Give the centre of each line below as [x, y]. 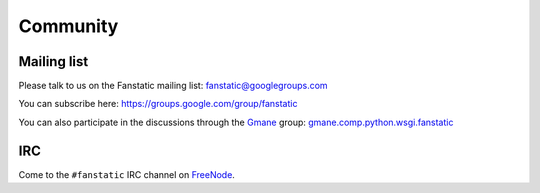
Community [68, 26]
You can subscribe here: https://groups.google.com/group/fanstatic [158, 104]
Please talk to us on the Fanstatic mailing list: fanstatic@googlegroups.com [173, 86]
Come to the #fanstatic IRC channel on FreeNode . [126, 174]
